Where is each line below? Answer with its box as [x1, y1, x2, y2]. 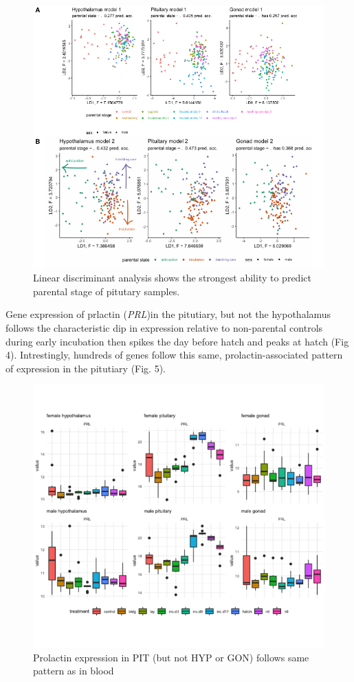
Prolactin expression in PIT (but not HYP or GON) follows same [33, 650, 309, 664]
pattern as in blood [33, 663, 114, 678]
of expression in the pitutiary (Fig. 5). [5, 361, 166, 375]
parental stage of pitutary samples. [33, 284, 180, 298]
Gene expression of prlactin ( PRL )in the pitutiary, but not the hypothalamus [5, 307, 331, 321]
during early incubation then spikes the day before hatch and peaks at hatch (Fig [5, 334, 349, 348]
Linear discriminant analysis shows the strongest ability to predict [33, 270, 311, 285]
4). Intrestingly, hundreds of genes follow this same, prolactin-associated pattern [5, 348, 343, 362]
